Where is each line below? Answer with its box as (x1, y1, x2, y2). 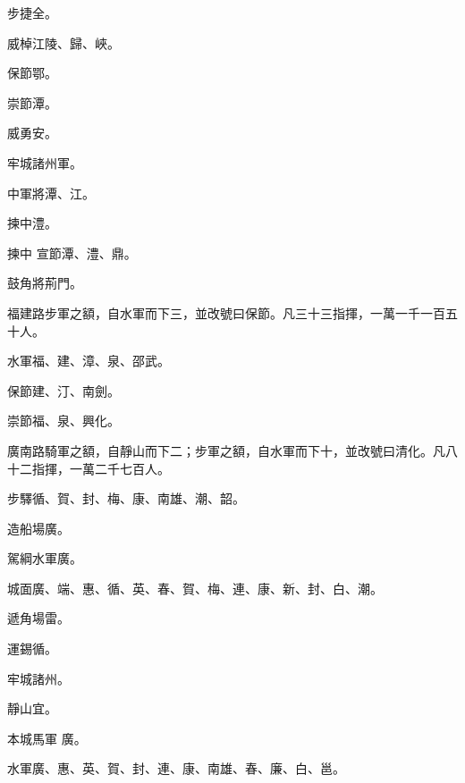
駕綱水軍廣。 (7, 549, 82, 568)
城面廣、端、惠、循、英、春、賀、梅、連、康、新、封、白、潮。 (7, 578, 383, 597)
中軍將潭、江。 (7, 183, 95, 202)
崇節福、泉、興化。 (7, 411, 120, 430)
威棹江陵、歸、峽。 (7, 33, 120, 52)
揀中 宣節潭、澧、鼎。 (7, 243, 137, 262)
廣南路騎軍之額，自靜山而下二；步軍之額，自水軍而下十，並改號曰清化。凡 (7, 441, 445, 459)
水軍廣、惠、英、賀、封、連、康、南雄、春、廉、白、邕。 (7, 759, 345, 778)
